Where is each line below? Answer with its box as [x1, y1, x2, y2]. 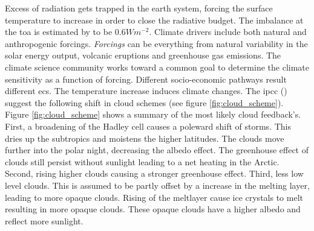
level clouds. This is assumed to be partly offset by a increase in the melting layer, [5, 179, 310, 191]
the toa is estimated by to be [5, 25, 113, 38]
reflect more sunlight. [5, 214, 83, 227]
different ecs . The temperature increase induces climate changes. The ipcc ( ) [5, 84, 287, 97]
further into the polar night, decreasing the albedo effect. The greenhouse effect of [5, 144, 309, 156]
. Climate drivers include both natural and [149, 25, 307, 38]
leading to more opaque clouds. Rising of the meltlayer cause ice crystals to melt [5, 191, 303, 203]
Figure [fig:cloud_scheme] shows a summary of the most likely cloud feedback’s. [5, 108, 301, 121]
